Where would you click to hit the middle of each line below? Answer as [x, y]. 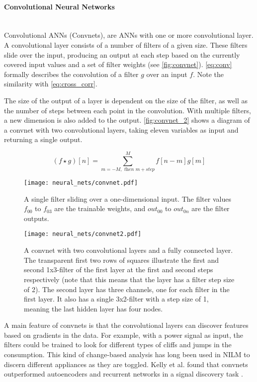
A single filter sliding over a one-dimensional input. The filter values [128, 198]
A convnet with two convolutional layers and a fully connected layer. [128, 250]
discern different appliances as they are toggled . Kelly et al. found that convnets [126, 364]
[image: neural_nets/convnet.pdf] [81, 183]
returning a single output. [43, 139]
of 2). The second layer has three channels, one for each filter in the [127, 289]
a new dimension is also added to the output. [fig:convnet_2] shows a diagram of [127, 120]
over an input [167, 74]
